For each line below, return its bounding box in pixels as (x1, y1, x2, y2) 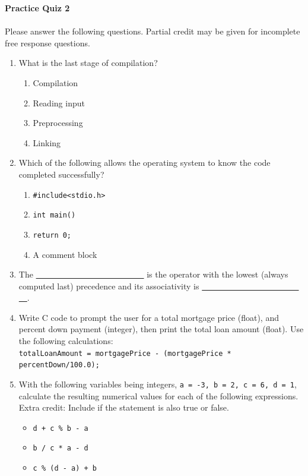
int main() (33, 211, 76, 220)
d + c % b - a (33, 424, 88, 433)
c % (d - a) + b (33, 464, 97, 473)
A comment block (33, 248, 97, 260)
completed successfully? (18, 168, 104, 180)
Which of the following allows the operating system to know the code (18, 156, 271, 169)
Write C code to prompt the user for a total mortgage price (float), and (18, 311, 279, 323)
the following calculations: (18, 335, 113, 347)
